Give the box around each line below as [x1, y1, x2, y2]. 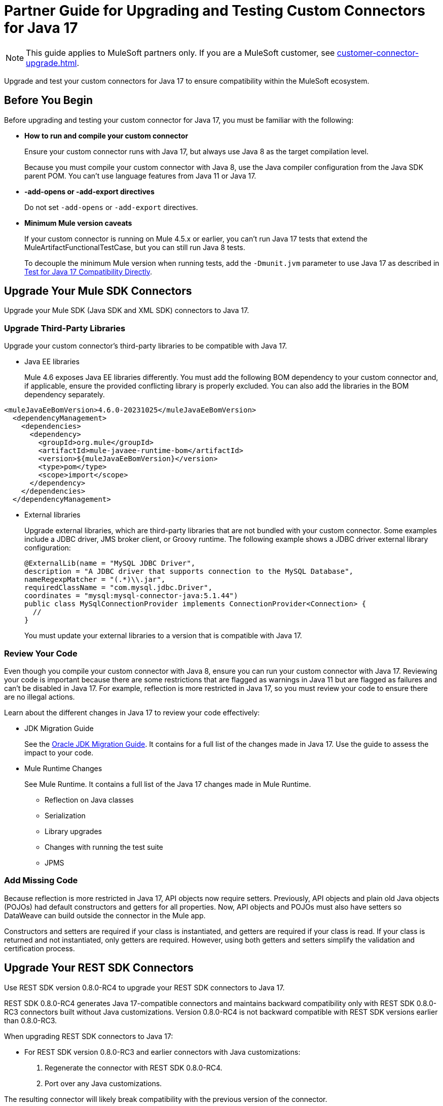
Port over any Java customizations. [45, 1079, 162, 1088]
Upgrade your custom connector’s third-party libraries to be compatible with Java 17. [4, 341, 287, 351]
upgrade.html [26, 57, 77, 68]
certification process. [4, 944, 75, 953]
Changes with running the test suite [45, 842, 163, 851]
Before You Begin [4, 94, 93, 107]
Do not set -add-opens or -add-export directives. [24, 202, 198, 212]
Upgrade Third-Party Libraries [4, 323, 126, 333]
